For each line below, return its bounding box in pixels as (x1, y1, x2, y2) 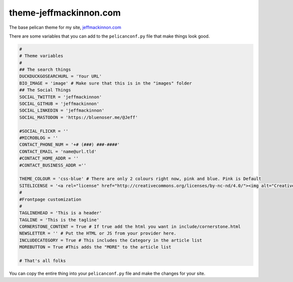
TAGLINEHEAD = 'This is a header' (19, 210, 102, 216)
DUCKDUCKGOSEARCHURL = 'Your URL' (19, 74, 102, 79)
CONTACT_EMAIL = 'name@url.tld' (19, 149, 97, 154)
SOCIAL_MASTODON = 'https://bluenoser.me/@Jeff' (19, 115, 138, 120)
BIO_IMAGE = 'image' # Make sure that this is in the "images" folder (19, 81, 192, 86)
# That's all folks (19, 258, 66, 263)
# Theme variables (19, 53, 63, 59)
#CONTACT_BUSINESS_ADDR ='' (19, 162, 86, 168)
